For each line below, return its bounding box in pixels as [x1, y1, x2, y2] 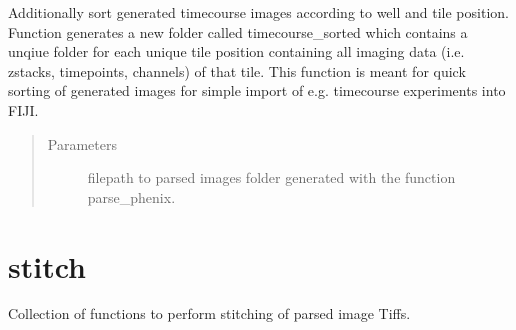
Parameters [47, 133, 117, 154]
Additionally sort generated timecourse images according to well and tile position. [8, 2, 509, 22]
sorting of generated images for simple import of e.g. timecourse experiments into [8, 80, 506, 101]
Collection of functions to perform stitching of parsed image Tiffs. [8, 303, 411, 324]
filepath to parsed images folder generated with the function [87, 167, 456, 188]
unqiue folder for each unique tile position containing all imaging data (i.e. [8, 41, 465, 62]
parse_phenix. [87, 186, 176, 207]
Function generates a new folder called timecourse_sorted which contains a [8, 21, 468, 42]
